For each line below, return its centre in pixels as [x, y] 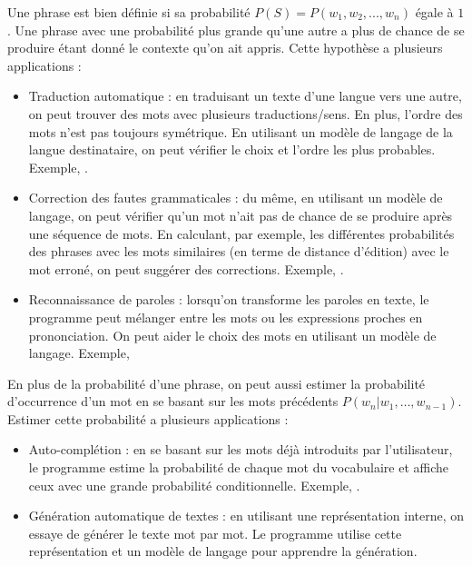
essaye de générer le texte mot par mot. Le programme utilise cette [215, 533]
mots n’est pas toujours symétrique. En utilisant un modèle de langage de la [241, 131]
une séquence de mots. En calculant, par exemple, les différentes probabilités [241, 233]
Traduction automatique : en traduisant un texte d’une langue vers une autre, [245, 96]
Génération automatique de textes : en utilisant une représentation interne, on [246, 516]
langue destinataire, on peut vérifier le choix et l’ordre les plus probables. [232, 149]
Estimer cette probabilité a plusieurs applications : [148, 418]
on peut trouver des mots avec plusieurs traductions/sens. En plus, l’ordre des [246, 113]
